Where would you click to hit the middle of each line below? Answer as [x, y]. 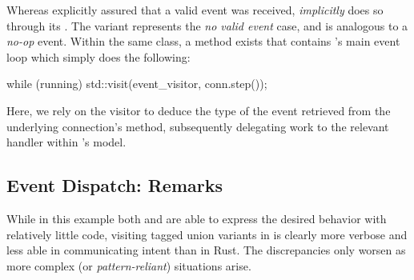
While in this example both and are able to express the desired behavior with [197, 218]
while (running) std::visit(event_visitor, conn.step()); [137, 84]
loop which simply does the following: [98, 56]
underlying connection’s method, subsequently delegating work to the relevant [198, 126]
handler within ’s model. [66, 142]
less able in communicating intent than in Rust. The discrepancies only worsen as [206, 250]
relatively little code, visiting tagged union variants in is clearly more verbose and [207, 234]
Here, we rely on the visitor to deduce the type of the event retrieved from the [199, 110]
